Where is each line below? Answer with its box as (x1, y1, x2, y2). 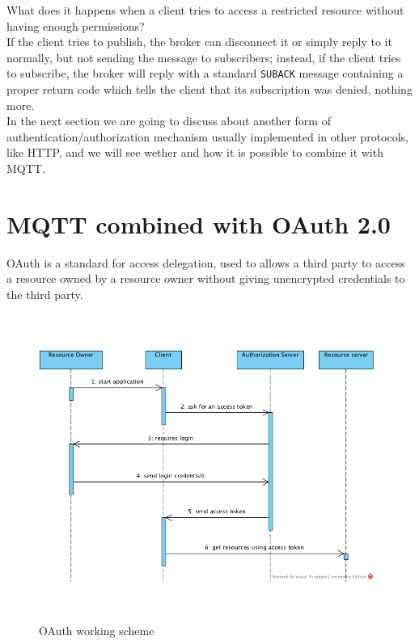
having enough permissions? (6, 17, 145, 34)
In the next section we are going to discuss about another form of (6, 112, 331, 129)
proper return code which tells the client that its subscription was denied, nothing (6, 81, 413, 98)
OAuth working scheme (39, 622, 154, 639)
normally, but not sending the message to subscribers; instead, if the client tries (6, 48, 401, 65)
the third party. (6, 285, 83, 302)
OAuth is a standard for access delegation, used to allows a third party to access (6, 254, 405, 271)
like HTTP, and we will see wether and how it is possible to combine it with (6, 144, 383, 161)
